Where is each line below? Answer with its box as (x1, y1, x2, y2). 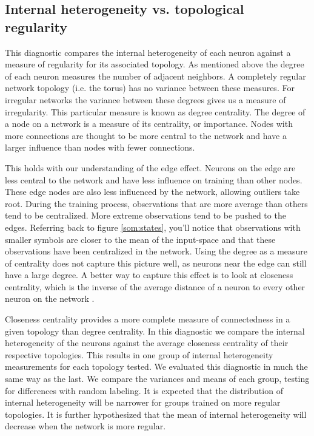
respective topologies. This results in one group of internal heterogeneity (5, 348, 273, 361)
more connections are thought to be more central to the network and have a (5, 129, 287, 141)
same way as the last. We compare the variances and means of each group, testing (5, 372, 310, 385)
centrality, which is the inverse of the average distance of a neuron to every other (5, 280, 306, 293)
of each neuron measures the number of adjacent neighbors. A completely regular (5, 69, 306, 82)
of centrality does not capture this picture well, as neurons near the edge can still (5, 256, 307, 269)
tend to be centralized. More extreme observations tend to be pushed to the (5, 209, 286, 222)
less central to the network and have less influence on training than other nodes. (5, 173, 302, 186)
